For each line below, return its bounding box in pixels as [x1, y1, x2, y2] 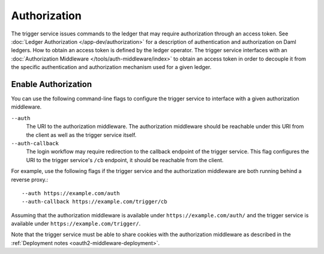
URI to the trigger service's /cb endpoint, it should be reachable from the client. [26, 156, 224, 163]
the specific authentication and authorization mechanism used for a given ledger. [11, 64, 212, 71]
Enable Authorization [11, 79, 92, 89]
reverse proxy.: [11, 176, 49, 183]
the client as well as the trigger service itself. [26, 131, 137, 138]
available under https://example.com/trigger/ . [11, 220, 141, 228]
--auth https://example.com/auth [22, 190, 120, 196]
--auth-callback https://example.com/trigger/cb [22, 198, 167, 205]
